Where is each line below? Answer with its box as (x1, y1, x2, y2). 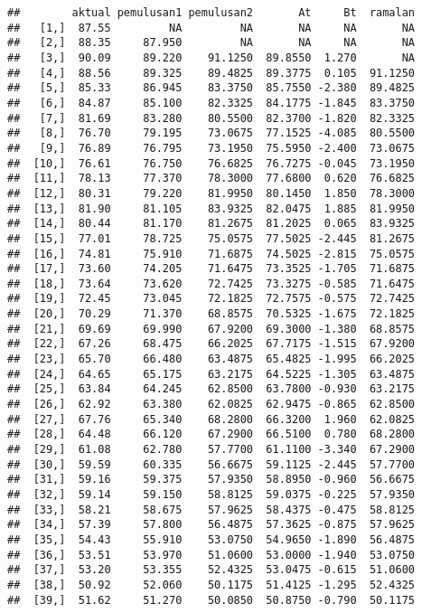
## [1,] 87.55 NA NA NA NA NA (7, 21, 416, 34)
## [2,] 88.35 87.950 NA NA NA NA (7, 36, 416, 50)
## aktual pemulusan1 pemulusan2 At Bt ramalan (7, 6, 416, 19)
